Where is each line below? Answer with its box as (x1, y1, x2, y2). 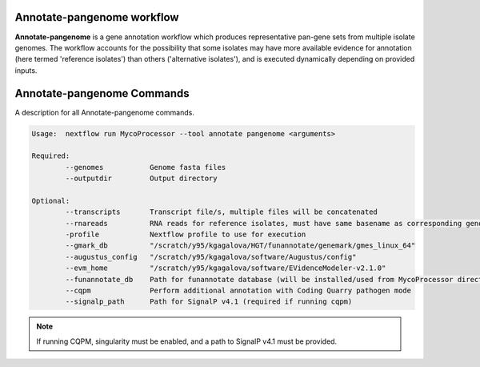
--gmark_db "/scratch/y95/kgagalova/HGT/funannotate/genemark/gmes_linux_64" (65, 241, 416, 250)
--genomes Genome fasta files (65, 163, 226, 171)
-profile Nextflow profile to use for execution (65, 230, 306, 240)
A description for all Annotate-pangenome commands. (14, 107, 195, 117)
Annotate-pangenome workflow (14, 10, 179, 24)
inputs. (14, 65, 38, 75)
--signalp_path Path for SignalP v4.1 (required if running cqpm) (65, 297, 353, 306)
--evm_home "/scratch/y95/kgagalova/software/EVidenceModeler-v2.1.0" (65, 264, 386, 272)
